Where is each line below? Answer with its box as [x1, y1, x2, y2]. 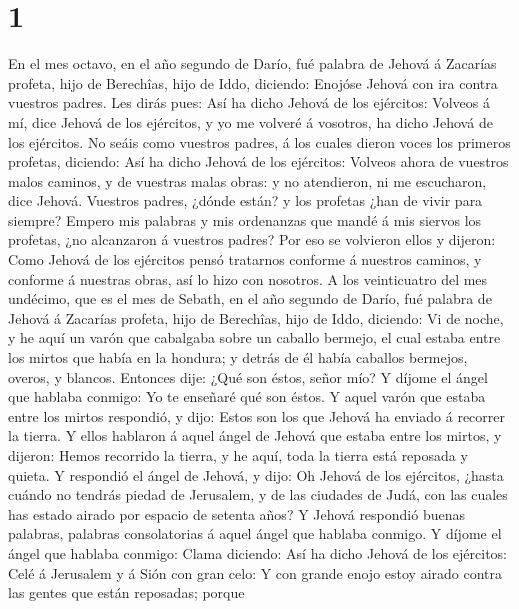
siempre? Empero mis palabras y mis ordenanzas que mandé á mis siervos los [8, 209, 482, 230]
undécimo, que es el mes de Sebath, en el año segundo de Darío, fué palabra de [8, 288, 492, 309]
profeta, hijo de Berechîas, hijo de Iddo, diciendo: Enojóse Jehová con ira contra [8, 72, 498, 93]
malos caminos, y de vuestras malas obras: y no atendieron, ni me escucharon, [8, 170, 487, 191]
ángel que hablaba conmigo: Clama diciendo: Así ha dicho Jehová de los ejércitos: [8, 542, 507, 563]
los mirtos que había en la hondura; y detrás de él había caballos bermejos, [8, 347, 468, 368]
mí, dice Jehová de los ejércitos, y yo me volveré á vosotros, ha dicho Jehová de [8, 111, 493, 132]
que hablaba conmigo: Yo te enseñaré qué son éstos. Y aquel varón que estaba [8, 386, 486, 407]
